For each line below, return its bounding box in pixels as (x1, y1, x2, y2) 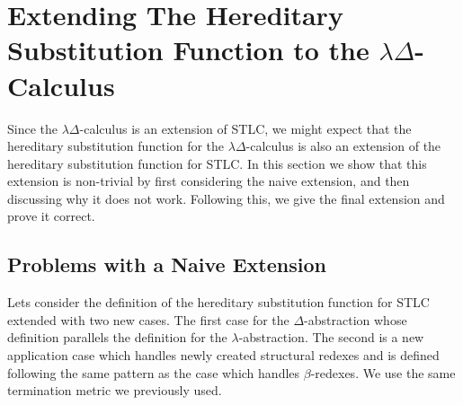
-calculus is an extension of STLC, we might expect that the (79, 119, 412, 137)
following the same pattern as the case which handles (7, 363, 300, 382)
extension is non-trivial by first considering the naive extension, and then (7, 172, 410, 190)
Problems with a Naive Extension (7, 251, 326, 278)
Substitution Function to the (7, 31, 370, 68)
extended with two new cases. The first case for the (7, 310, 289, 329)
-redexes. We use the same (310, 363, 456, 382)
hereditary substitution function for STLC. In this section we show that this (7, 154, 427, 172)
